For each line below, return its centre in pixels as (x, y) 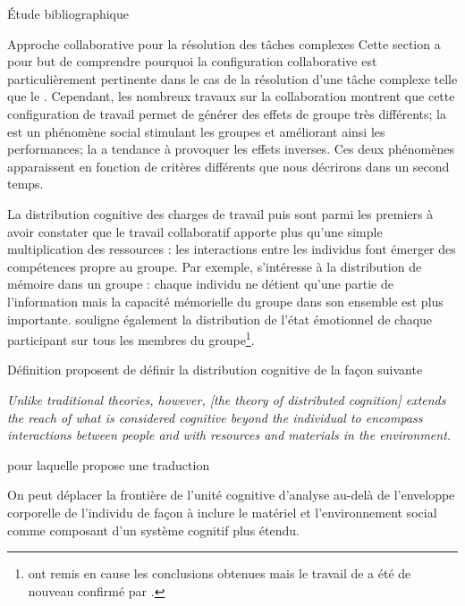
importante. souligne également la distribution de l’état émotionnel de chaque (220, 319)
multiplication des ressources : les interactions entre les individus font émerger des (232, 249)
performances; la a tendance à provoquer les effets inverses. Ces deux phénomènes (231, 149)
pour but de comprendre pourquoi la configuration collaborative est (192, 61)
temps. (25, 184)
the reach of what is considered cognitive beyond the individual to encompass (215, 417)
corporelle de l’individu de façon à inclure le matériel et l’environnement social (222, 512)
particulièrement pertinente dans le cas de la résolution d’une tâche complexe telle (232, 78)
